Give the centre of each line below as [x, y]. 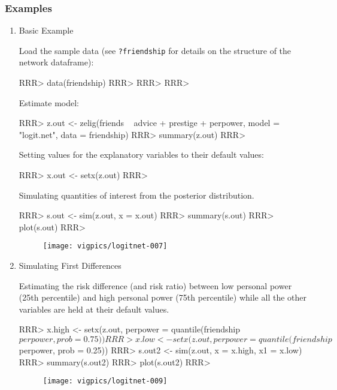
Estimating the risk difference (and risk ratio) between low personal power [155, 285]
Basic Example [46, 30]
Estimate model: [49, 102]
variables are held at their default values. [94, 309]
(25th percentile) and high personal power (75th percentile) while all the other [163, 297]
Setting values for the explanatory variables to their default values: [141, 154]
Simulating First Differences [70, 265]
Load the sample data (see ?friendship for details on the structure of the [155, 50]
